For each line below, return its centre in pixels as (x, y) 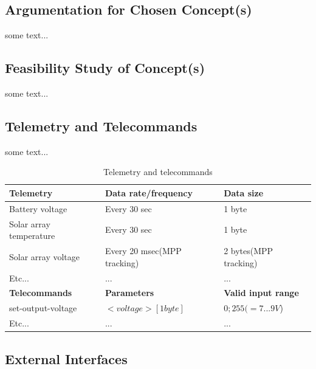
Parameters (129, 293)
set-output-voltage (43, 308)
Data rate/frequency (149, 192)
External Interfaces (66, 358)
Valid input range (261, 293)
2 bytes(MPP (249, 251)
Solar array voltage (45, 256)
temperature (32, 236)
